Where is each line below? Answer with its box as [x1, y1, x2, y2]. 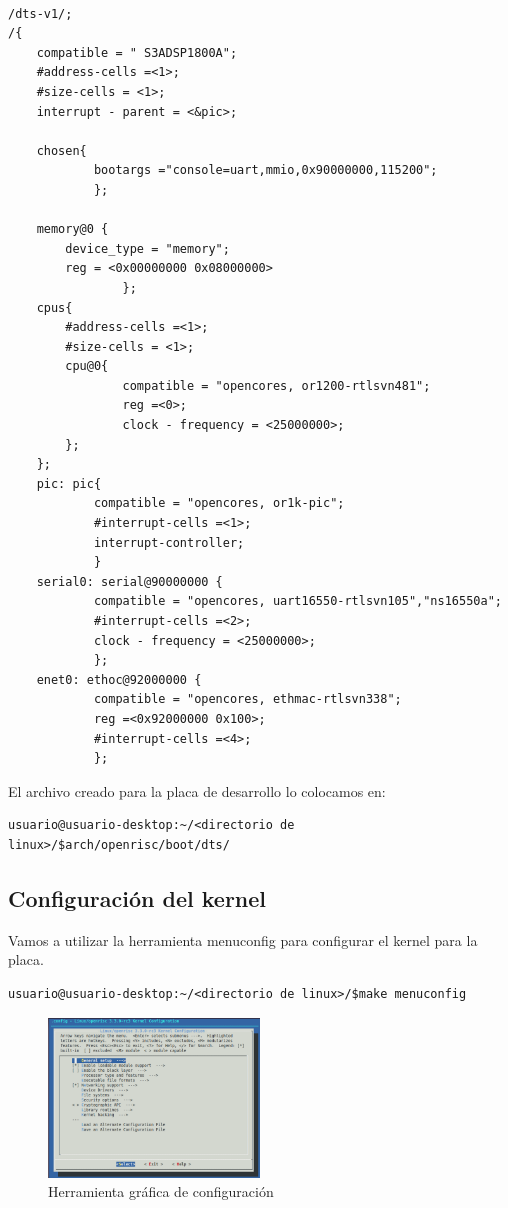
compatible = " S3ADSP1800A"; [36, 45, 238, 60]
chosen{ [36, 143, 87, 158]
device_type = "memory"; [65, 241, 230, 256]
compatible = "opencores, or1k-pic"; [93, 496, 345, 511]
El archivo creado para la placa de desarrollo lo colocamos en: [8, 780, 386, 801]
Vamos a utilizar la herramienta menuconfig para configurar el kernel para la [8, 929, 478, 950]
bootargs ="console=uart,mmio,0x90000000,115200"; [93, 163, 438, 178]
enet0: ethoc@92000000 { [36, 672, 202, 687]
